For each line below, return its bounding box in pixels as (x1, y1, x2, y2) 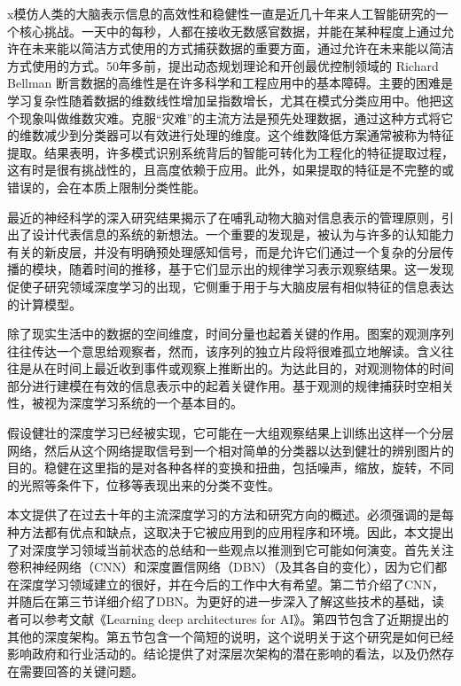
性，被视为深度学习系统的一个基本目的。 (7, 394, 243, 412)
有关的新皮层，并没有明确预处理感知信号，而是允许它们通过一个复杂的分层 (7, 242, 441, 261)
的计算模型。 (7, 294, 82, 313)
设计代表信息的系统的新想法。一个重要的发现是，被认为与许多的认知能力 (31, 225, 454, 244)
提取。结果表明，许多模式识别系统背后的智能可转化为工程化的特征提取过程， (7, 143, 454, 161)
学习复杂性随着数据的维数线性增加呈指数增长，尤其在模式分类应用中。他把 (7, 90, 441, 109)
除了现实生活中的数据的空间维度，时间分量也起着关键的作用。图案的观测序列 (7, 324, 454, 343)
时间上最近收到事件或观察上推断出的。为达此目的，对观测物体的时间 (56, 359, 454, 378)
